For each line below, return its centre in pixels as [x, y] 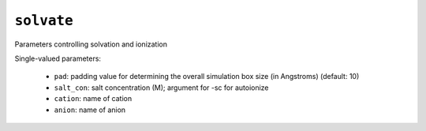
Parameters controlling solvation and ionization [91, 44]
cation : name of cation [93, 99]
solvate [44, 21]
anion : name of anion [90, 110]
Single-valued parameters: [58, 58]
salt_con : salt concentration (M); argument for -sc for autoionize [161, 88]
